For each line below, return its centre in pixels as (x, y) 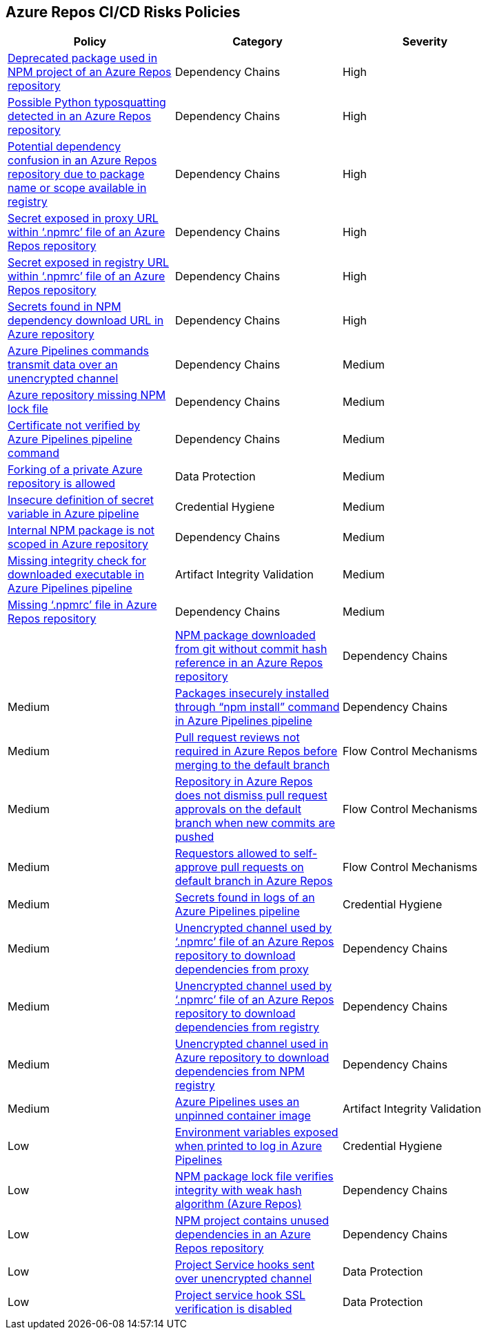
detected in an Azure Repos (80, 116)
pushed (194, 837)
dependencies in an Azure (243, 1235)
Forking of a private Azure (75, 470)
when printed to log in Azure (249, 1146)
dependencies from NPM (240, 1072)
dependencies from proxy (242, 969)
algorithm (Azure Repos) (238, 1204)
